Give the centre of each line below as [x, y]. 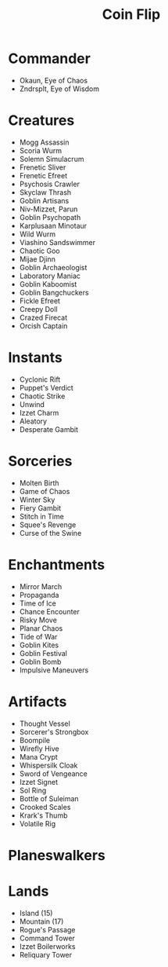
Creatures [41, 121]
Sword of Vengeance [53, 773]
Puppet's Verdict [46, 387]
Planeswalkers [57, 855]
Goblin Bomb [40, 661]
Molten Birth [39, 483]
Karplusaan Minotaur [53, 225]
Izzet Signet [39, 782]
